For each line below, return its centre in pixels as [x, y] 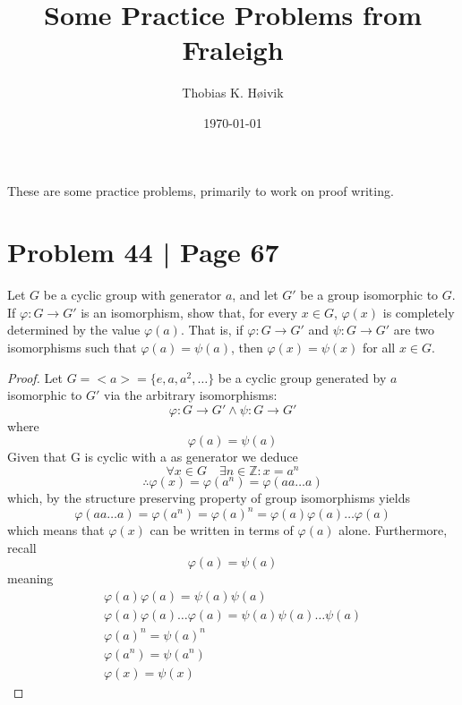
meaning [30, 578]
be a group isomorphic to [369, 295]
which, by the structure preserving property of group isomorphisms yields [209, 498]
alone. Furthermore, [393, 530]
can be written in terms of [222, 530]
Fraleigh [233, 50]
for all [379, 347]
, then [247, 347]
